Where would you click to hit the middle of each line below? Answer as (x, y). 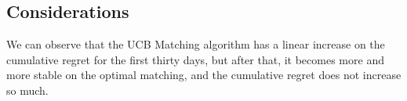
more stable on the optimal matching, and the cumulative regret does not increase (204, 75)
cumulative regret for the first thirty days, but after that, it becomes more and (195, 59)
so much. (27, 90)
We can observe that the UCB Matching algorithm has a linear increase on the (196, 44)
